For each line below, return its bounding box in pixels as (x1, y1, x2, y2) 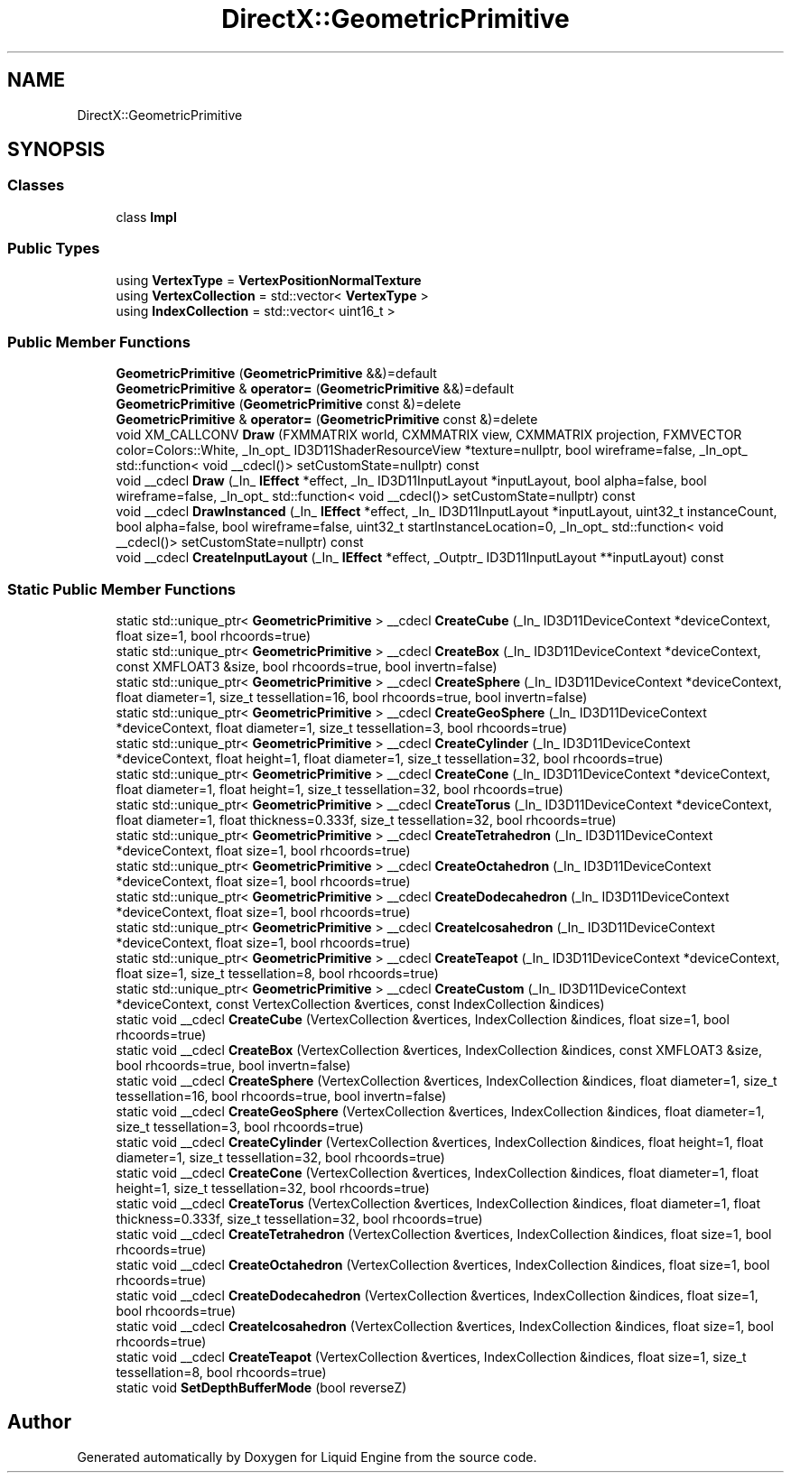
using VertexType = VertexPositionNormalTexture (116, 272, 422, 288)
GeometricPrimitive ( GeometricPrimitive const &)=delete (116, 396, 461, 412)
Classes (7, 176, 65, 195)
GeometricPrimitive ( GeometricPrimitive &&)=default (116, 365, 437, 382)
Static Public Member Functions (7, 579, 237, 598)
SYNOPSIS (7, 138, 106, 162)
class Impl (116, 208, 177, 225)
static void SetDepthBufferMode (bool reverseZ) (116, 1380, 407, 1396)
